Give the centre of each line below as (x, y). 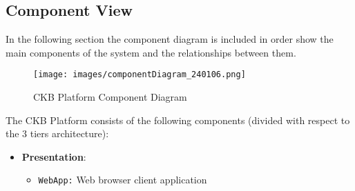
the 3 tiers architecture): (57, 133)
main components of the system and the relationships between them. (151, 52)
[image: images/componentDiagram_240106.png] (140, 75)
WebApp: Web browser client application (123, 180)
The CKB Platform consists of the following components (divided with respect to (178, 120)
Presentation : (54, 156)
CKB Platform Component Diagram (110, 97)
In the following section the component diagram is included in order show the (170, 39)
